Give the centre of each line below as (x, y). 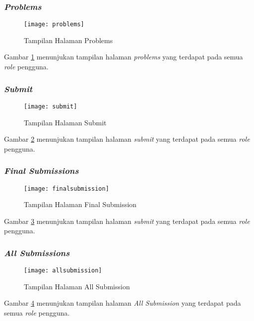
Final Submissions (41, 171)
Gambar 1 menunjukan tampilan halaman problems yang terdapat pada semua (124, 57)
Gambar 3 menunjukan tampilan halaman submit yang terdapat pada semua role (127, 221)
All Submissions (37, 252)
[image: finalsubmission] (66, 188)
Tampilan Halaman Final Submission (80, 204)
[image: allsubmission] (63, 271)
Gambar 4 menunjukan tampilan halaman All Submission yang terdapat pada (123, 303)
